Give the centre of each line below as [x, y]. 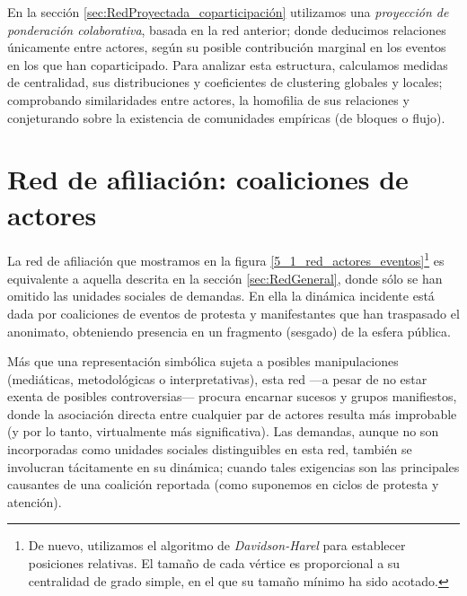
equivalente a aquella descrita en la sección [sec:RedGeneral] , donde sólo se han [225, 278]
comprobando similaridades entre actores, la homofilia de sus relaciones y [208, 99]
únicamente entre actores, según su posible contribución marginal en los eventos [227, 47]
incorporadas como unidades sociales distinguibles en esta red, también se [210, 449]
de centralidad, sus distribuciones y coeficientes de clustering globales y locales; [225, 82]
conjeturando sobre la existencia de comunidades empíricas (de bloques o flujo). [226, 117]
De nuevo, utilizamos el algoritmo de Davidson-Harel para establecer [217, 545]
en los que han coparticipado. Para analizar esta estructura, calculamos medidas [228, 64]
